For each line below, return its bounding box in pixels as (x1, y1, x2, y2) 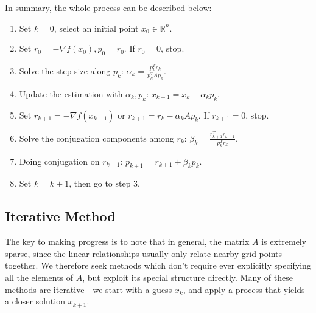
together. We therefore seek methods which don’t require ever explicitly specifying (5, 259, 311, 272)
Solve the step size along (19, 64, 111, 77)
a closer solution (5, 295, 65, 308)
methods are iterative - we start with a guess (5, 283, 172, 295)
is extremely (261, 235, 307, 248)
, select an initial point (54, 21, 139, 34)
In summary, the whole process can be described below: (5, 1, 212, 13)
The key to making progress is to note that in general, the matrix (5, 235, 250, 248)
